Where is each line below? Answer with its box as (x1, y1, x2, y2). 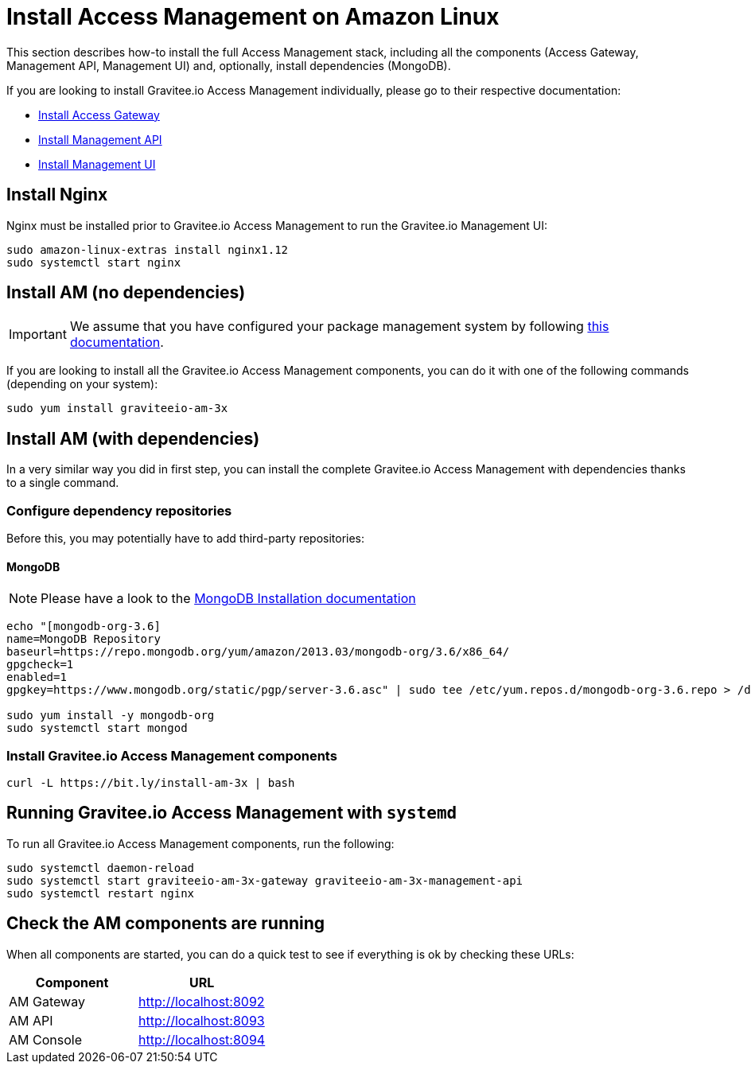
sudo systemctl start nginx (6, 255, 181, 269)
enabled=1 (6, 671, 67, 684)
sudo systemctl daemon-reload (6, 861, 195, 874)
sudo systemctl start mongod (6, 722, 188, 735)
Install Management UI (38, 157, 156, 171)
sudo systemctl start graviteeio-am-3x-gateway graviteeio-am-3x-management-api (6, 874, 523, 887)
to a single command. (6, 476, 119, 490)
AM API (9, 1012, 53, 1029)
